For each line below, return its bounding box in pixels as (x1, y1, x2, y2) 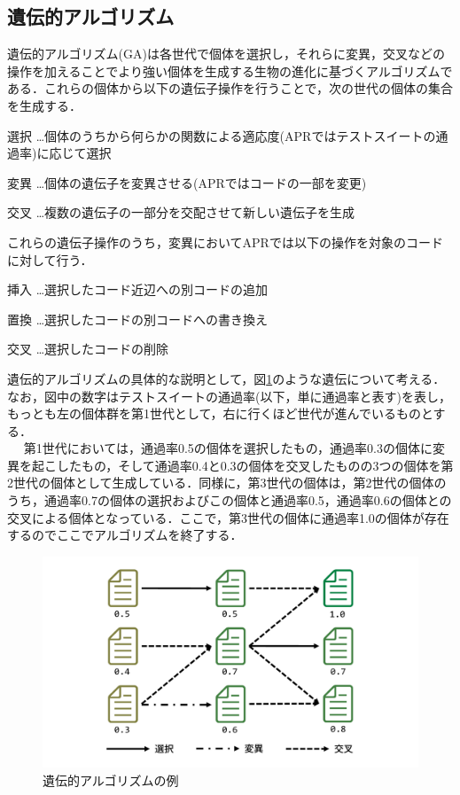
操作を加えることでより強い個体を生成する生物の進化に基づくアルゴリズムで (7, 61, 453, 80)
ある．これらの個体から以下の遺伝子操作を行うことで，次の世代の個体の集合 (7, 79, 454, 97)
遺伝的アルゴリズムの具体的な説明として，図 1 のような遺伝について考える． (7, 369, 446, 387)
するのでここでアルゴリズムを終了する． (7, 526, 243, 544)
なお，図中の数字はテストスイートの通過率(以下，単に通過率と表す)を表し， (7, 386, 451, 405)
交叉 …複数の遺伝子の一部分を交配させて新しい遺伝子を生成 (7, 203, 355, 222)
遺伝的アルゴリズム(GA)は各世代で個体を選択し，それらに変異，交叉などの (7, 44, 445, 63)
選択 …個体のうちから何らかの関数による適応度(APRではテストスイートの (7, 126, 436, 144)
